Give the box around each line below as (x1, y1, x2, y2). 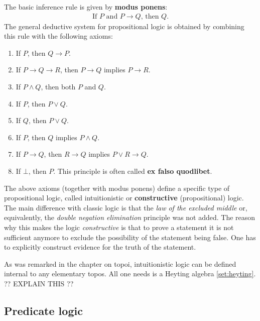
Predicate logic (4, 302, 83, 318)
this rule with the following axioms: (4, 31, 113, 41)
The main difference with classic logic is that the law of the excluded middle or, (4, 202, 247, 212)
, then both (41, 81, 76, 91)
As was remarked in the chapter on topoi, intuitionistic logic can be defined (4, 258, 236, 269)
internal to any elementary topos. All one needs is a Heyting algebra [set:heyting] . (4, 268, 256, 279)
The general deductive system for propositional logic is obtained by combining (4, 21, 244, 31)
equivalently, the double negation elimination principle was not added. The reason (4, 212, 255, 223)
